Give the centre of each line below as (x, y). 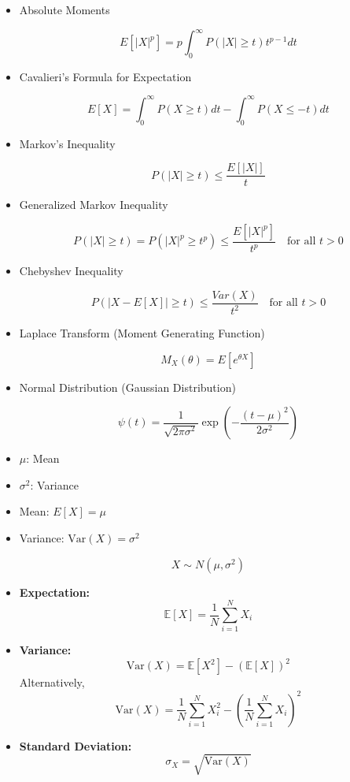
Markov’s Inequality (67, 143)
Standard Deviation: (76, 745)
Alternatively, (52, 682)
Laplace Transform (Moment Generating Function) (142, 333)
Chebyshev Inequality (71, 271)
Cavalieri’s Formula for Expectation (105, 76)
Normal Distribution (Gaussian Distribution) (127, 387)
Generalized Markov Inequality (94, 205)
